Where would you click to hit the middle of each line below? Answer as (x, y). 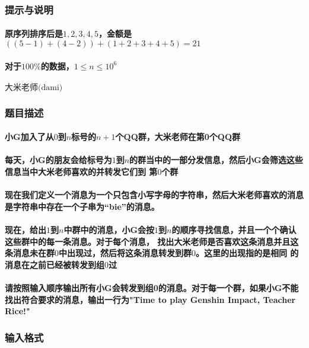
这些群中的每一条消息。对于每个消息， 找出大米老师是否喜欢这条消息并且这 (152, 241)
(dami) (50, 87)
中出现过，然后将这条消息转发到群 (125, 253)
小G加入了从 (29, 137)
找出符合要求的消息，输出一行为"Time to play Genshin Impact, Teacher (150, 299)
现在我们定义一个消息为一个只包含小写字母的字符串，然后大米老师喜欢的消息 (154, 195)
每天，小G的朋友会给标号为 (58, 160)
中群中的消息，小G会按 (109, 230)
